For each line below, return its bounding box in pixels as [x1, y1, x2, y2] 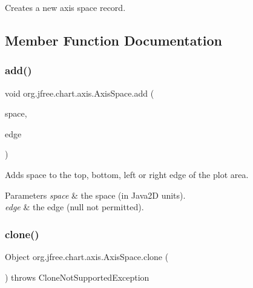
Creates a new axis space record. [5, 1, 126, 13]
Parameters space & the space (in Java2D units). [5, 188, 186, 201]
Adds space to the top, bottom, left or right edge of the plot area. [5, 168, 249, 180]
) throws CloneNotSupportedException [5, 270, 149, 283]
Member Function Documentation [5, 30, 223, 49]
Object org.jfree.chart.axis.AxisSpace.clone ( [5, 250, 169, 262]
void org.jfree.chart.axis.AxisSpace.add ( [5, 86, 154, 99]
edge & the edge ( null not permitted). [5, 201, 144, 213]
